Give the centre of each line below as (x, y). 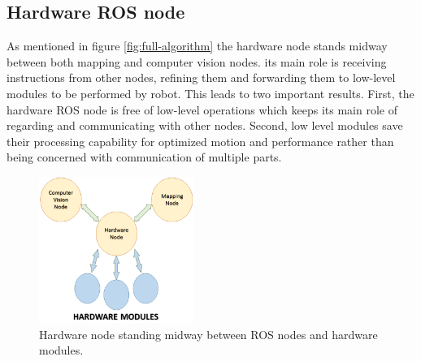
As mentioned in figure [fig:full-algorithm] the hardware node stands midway (197, 46)
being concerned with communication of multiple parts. (144, 157)
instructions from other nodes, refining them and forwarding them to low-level (201, 77)
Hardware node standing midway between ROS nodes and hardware (208, 334)
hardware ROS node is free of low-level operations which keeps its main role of (202, 109)
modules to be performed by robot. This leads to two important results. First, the (210, 93)
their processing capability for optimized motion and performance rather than (200, 141)
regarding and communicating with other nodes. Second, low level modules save (205, 125)
